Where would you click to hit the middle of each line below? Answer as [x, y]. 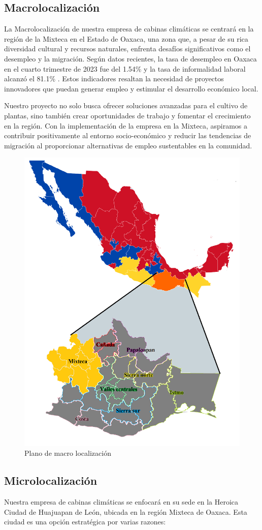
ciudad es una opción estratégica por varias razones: [85, 522]
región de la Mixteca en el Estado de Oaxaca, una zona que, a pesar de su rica [126, 38]
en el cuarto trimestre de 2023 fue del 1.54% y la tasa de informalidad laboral [125, 68]
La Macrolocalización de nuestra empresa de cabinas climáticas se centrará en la [129, 29]
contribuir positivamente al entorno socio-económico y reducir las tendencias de [128, 135]
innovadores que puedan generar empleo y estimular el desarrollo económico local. [131, 88]
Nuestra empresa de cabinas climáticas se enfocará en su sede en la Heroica [121, 502]
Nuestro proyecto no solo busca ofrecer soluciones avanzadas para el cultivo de [126, 105]
